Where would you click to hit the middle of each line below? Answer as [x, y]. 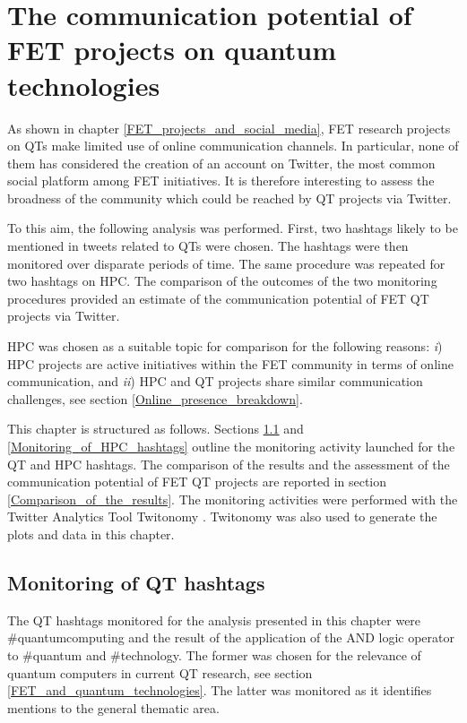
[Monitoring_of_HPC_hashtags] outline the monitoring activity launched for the [231, 446]
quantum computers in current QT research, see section [160, 672]
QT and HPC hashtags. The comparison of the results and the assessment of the [229, 464]
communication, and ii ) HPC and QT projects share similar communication [215, 381]
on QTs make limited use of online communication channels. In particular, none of [233, 146]
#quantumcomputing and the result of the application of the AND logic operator [231, 637]
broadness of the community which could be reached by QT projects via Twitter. [229, 198]
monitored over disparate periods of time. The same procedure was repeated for [226, 263]
